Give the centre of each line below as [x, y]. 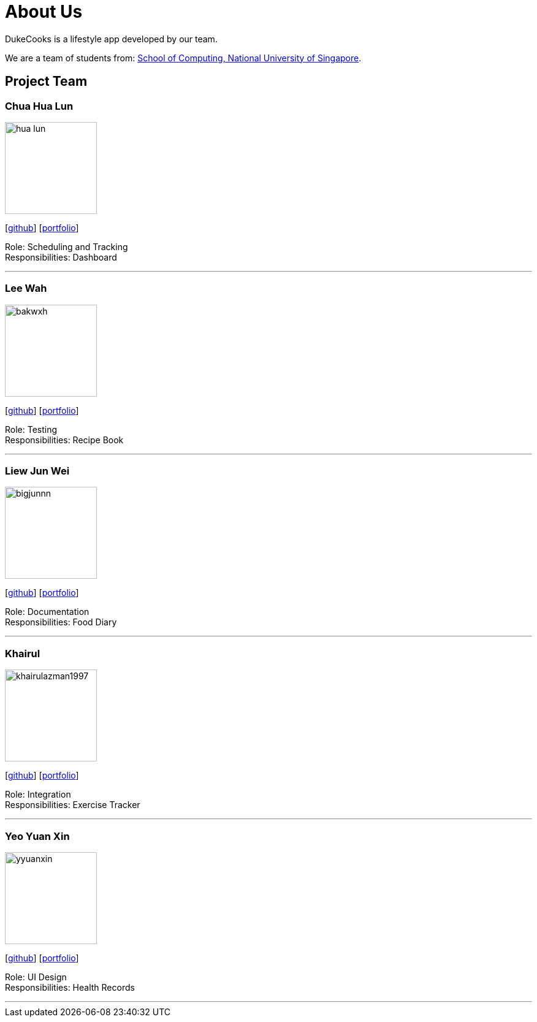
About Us [44, 12]
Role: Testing [31, 429]
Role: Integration [38, 795]
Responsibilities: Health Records [70, 987]
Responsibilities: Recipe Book [64, 440]
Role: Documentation [47, 612]
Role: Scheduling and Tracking [67, 246]
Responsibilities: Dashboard [61, 257]
